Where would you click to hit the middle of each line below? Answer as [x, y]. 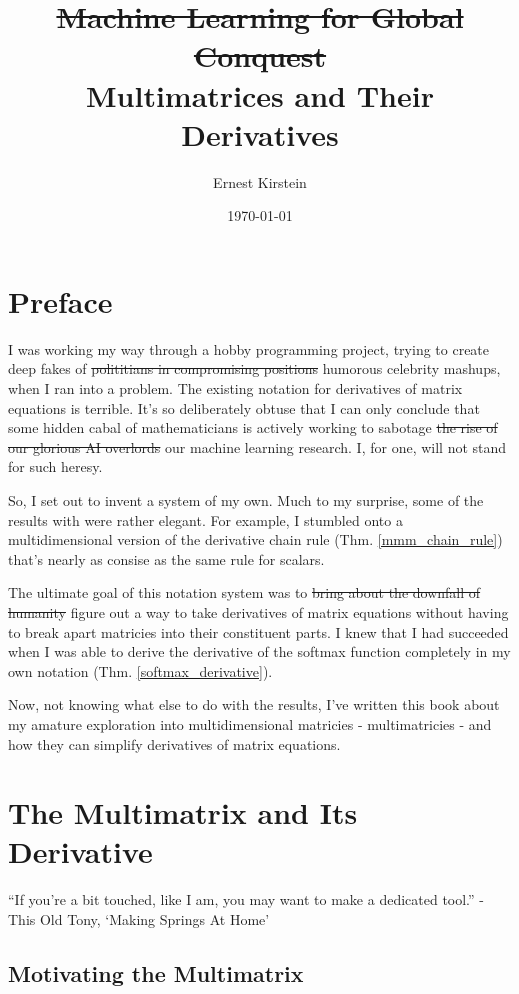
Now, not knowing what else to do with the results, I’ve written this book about [254, 704]
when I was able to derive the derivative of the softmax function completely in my [259, 651]
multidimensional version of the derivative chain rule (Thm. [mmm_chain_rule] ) [255, 539]
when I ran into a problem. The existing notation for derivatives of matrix [235, 388]
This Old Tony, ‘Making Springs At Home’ [139, 919]
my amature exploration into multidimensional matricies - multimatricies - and [250, 723]
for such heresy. [55, 466]
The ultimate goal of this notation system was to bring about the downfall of [244, 592]
